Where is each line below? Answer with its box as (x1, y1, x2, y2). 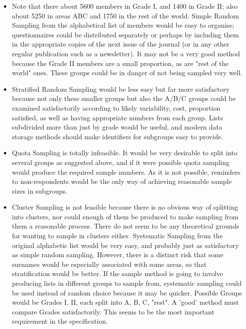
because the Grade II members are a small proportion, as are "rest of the (12, 58, 229, 68)
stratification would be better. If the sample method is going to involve (12, 268, 223, 279)
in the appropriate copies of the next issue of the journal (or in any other (12, 39, 230, 49)
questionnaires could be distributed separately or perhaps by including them (12, 29, 239, 39)
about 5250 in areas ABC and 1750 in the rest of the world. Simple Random (12, 10, 239, 20)
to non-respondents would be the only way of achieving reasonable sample (12, 176, 232, 186)
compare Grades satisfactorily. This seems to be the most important (12, 306, 214, 316)
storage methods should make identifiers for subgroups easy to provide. (12, 131, 223, 141)
